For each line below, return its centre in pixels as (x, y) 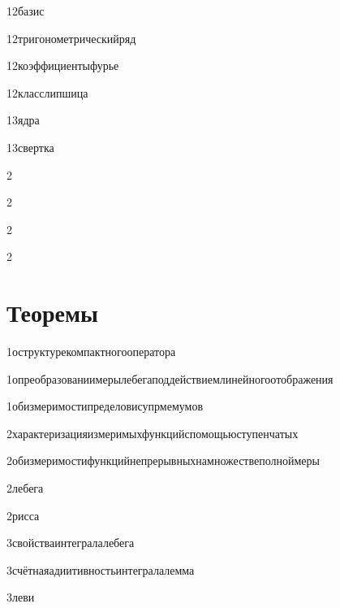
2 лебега (25, 488)
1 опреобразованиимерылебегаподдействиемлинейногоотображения (170, 378)
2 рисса (23, 515)
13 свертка (30, 147)
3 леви (21, 597)
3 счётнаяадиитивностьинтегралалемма (101, 569)
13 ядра (23, 120)
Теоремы (52, 313)
